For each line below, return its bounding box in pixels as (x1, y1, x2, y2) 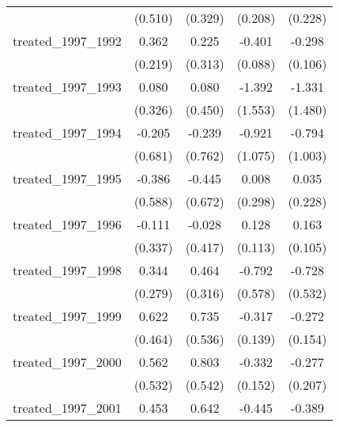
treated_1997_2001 (13, 399, 122, 417)
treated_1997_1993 (13, 77, 122, 96)
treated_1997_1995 (13, 169, 122, 187)
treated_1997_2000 (13, 353, 122, 371)
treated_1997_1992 (13, 32, 122, 50)
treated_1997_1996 (13, 215, 122, 233)
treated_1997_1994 (13, 123, 122, 142)
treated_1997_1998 (13, 261, 122, 279)
